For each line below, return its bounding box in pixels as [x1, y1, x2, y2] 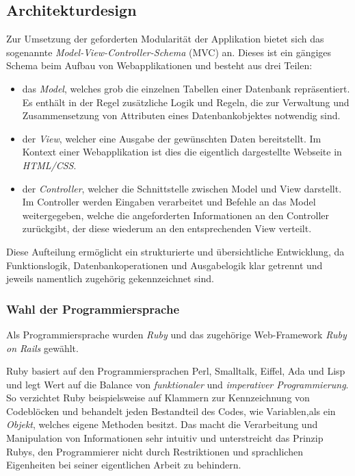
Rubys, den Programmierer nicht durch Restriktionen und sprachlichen [6, 444, 303, 458]
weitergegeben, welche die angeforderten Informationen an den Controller [22, 208, 330, 222]
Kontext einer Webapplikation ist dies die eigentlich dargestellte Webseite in [22, 145, 342, 159]
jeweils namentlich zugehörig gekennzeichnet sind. [6, 271, 214, 286]
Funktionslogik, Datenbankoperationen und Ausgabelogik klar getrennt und [6, 258, 323, 272]
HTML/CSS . [22, 158, 77, 172]
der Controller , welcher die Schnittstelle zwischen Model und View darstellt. [22, 181, 342, 195]
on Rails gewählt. [6, 340, 79, 355]
